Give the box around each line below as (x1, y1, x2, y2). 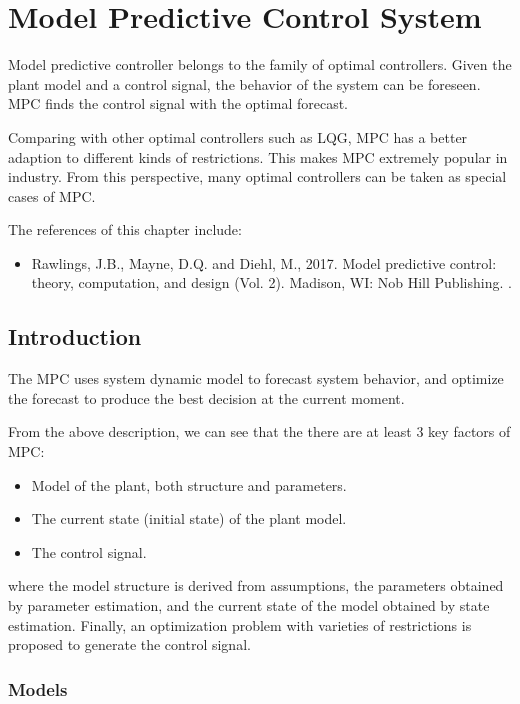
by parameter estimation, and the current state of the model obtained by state (8, 595, 490, 616)
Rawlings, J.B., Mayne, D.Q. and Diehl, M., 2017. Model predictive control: (31, 252, 497, 273)
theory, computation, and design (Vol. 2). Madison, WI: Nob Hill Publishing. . (31, 272, 512, 293)
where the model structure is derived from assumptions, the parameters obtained (8, 575, 504, 596)
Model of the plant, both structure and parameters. (31, 474, 347, 495)
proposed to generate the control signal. (8, 634, 251, 655)
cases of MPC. (8, 185, 96, 206)
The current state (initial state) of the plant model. (31, 508, 347, 529)
